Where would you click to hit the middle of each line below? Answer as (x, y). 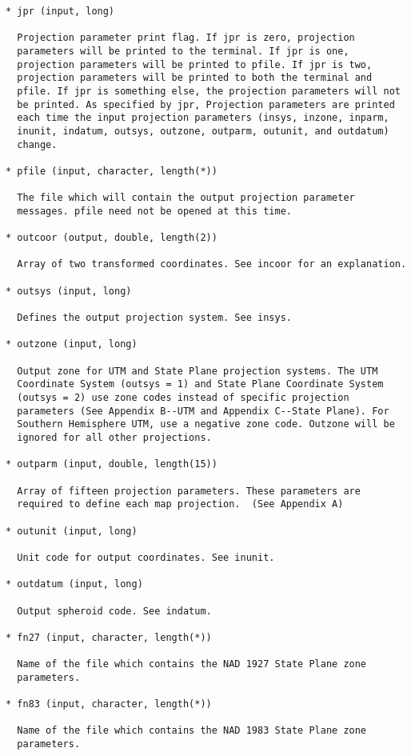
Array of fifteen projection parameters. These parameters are (189, 491)
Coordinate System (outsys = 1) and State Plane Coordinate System (200, 384)
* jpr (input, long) (60, 11)
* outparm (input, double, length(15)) (112, 464)
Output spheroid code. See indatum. (114, 611)
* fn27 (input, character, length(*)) (109, 637)
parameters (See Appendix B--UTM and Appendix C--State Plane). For (203, 411)
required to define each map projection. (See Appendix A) (180, 504)
